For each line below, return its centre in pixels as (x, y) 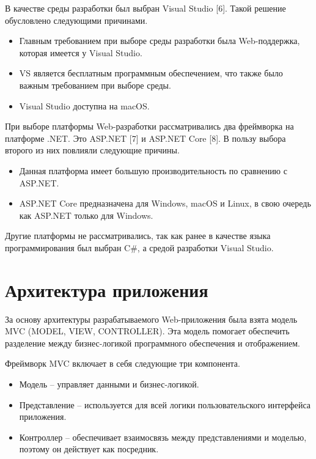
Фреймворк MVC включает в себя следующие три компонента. (123, 363)
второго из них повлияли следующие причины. (92, 150)
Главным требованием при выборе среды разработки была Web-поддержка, (160, 41)
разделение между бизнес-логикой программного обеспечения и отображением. (152, 343)
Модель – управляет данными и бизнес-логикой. (109, 384)
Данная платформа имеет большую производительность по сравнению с (153, 170)
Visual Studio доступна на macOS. (84, 105)
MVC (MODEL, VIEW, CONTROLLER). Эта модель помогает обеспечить (147, 331)
